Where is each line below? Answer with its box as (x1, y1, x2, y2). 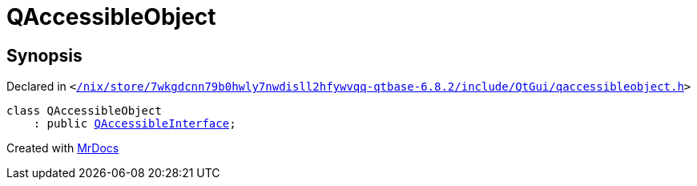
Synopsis (6, 45, 83, 66)
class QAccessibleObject (6, 104, 162, 118)
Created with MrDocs (6, 141, 119, 156)
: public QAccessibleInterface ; (33, 117, 236, 131)
